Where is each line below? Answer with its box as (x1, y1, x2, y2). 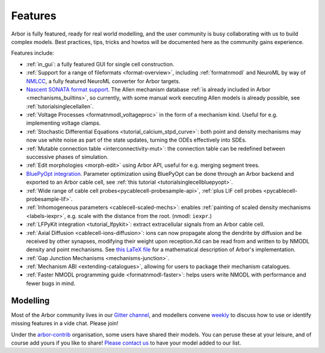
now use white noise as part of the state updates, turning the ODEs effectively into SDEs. (26, 136, 247, 144)
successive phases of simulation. (26, 154, 109, 161)
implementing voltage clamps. (26, 119, 101, 127)
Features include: (11, 49, 54, 57)
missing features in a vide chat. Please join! (11, 320, 119, 327)
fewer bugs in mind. (26, 280, 76, 287)
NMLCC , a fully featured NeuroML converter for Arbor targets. (26, 77, 181, 84)
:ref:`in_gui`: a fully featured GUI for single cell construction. (26, 60, 175, 67)
